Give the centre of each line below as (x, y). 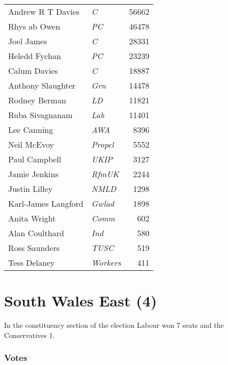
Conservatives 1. (30, 335)
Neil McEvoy (31, 144)
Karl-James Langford (46, 203)
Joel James (28, 41)
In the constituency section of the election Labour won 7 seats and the (114, 325)
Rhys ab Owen (34, 26)
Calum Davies (33, 71)
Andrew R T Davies (44, 11)
